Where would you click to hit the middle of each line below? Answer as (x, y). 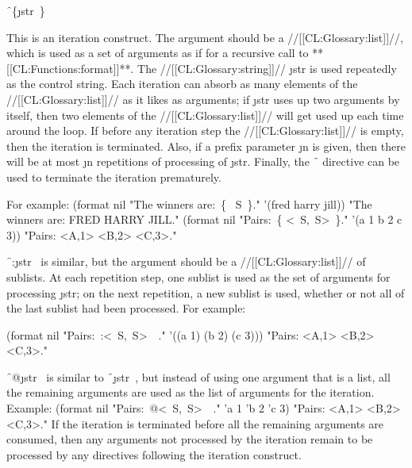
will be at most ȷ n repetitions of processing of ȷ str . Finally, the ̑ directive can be (203, 161)
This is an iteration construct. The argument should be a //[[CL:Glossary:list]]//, (205, 37)
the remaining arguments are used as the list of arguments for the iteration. (191, 392)
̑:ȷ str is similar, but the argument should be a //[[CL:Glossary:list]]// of (186, 261)
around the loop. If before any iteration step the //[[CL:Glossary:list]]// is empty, (205, 130)
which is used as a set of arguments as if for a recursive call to (158, 53)
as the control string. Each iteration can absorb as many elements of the (182, 84)
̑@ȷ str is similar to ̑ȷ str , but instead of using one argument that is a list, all (198, 376)
